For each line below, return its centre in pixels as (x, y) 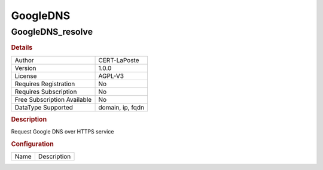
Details (22, 48)
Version (25, 68)
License (26, 76)
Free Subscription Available (53, 99)
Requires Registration (45, 84)
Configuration (32, 144)
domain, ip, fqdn (121, 107)
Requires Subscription (46, 92)
